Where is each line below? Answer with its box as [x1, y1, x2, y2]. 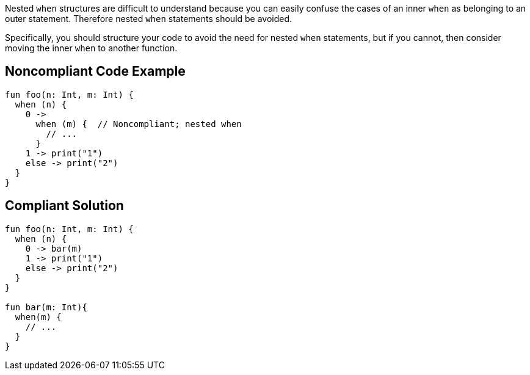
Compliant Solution [5, 198, 124, 214]
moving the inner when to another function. [5, 43, 178, 53]
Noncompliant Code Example [5, 64, 186, 79]
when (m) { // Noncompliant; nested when [35, 118, 242, 129]
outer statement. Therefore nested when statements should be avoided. [5, 13, 292, 24]
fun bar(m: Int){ [5, 302, 87, 312]
